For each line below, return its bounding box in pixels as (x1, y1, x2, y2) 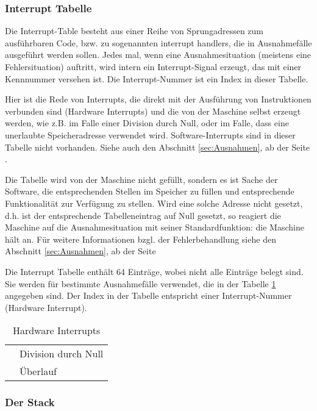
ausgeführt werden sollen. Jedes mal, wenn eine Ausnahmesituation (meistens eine (5, 48, 312, 61)
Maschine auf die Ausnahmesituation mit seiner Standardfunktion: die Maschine (5, 221, 304, 234)
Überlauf (20, 364, 57, 379)
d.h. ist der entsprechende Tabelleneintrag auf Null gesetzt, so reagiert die (5, 209, 281, 221)
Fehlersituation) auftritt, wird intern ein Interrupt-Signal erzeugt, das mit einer (5, 60, 302, 73)
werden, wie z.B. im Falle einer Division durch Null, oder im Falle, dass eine (5, 116, 289, 129)
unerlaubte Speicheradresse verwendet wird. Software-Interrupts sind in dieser (5, 128, 296, 141)
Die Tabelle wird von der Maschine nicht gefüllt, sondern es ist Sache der (5, 173, 278, 185)
